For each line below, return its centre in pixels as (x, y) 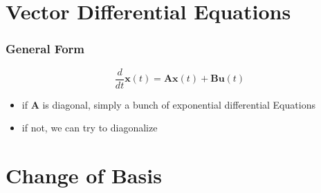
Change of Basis (84, 175)
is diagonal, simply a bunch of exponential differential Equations (179, 104)
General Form (45, 49)
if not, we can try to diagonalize (90, 128)
